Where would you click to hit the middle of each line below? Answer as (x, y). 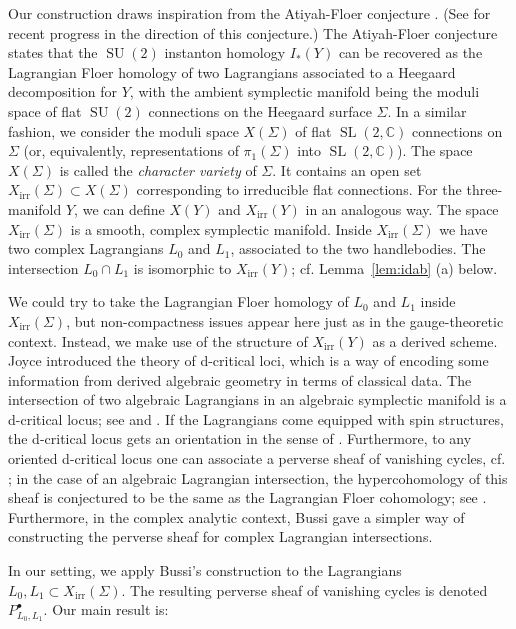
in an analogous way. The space (402, 208)
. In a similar (427, 110)
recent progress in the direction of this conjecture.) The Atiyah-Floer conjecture (253, 32)
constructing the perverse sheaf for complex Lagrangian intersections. (220, 536)
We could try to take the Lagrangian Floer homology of (178, 301)
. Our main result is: (106, 609)
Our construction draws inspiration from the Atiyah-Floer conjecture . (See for (249, 13)
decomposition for (63, 91)
